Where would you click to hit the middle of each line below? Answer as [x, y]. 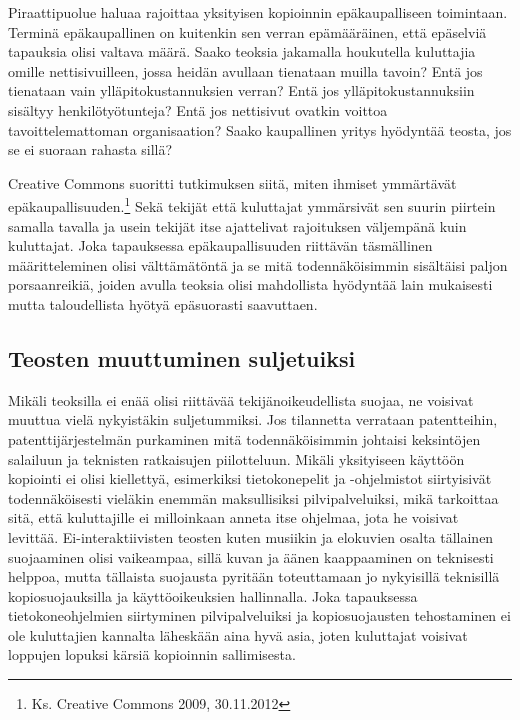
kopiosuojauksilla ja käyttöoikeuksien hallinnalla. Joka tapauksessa [213, 595]
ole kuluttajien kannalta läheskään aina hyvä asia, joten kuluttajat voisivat [238, 634]
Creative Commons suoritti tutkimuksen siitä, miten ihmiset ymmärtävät [232, 182]
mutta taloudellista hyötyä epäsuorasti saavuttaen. [163, 303]
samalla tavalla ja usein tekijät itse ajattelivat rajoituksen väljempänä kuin [237, 225]
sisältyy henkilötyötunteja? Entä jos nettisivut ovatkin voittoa [198, 109]
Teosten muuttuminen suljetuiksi [182, 357]
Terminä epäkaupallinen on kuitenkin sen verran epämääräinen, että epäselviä [247, 31]
